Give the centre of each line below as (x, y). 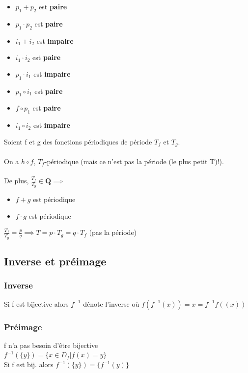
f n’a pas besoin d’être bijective (51, 345)
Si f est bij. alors (29, 364)
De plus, (16, 180)
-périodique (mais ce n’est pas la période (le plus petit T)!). (134, 161)
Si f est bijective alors (36, 303)
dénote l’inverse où (111, 303)
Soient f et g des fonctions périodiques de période (78, 141)
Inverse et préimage (55, 261)
